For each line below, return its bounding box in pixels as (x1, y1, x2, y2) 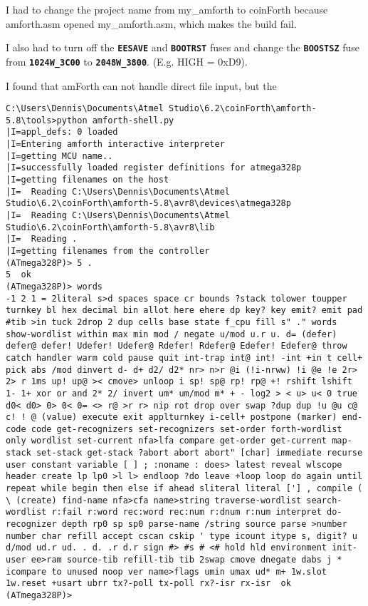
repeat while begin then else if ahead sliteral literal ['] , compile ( (6, 483, 363, 494)
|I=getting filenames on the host (6, 175, 169, 185)
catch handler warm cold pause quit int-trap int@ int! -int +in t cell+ (6, 352, 363, 363)
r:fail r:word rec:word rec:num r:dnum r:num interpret (51, 507, 322, 518)
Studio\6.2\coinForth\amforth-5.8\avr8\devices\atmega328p (6, 198, 291, 209)
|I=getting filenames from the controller (6, 245, 210, 256)
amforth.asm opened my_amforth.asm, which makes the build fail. (6, 16, 297, 31)
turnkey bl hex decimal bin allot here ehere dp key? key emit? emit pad (6, 305, 363, 316)
